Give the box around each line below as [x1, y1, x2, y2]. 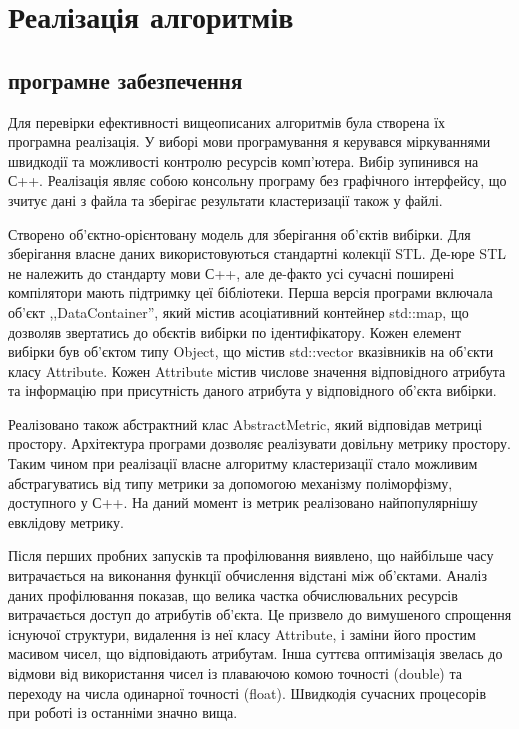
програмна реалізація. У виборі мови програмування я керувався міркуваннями [8, 131, 491, 152]
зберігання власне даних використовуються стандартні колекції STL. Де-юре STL [8, 243, 506, 264]
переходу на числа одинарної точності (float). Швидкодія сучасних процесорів [8, 682, 487, 703]
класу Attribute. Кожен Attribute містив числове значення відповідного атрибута [8, 360, 506, 381]
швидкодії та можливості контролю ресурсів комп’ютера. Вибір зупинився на [8, 150, 479, 171]
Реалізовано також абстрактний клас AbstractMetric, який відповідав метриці [8, 413, 483, 434]
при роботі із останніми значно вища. [8, 702, 238, 723]
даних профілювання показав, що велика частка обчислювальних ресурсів [8, 584, 458, 605]
